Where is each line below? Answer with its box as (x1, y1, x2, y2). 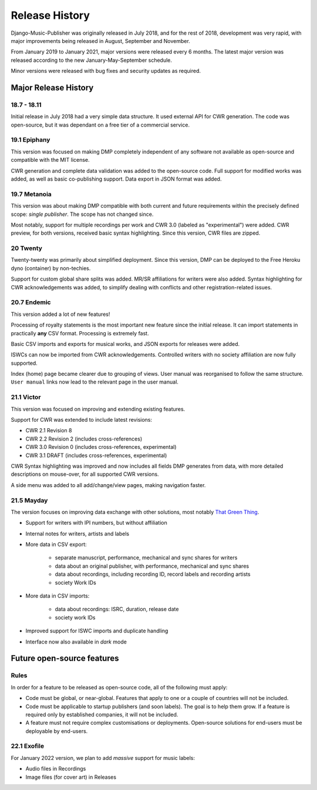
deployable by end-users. (25, 727, 88, 735)
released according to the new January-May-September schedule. (11, 56, 173, 64)
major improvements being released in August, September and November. (11, 37, 190, 44)
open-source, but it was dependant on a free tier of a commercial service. (11, 121, 190, 128)
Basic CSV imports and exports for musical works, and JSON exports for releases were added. (11, 340, 240, 347)
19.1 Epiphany (11, 136, 50, 144)
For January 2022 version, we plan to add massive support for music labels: (11, 754, 195, 761)
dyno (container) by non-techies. (11, 265, 91, 272)
